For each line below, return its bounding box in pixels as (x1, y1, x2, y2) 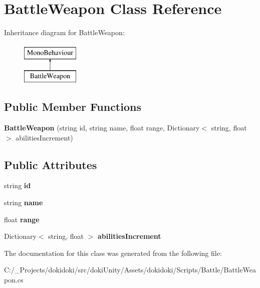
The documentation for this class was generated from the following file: (4, 247, 222, 258)
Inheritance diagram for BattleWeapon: (4, 27, 125, 38)
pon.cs (4, 274, 24, 285)
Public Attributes (4, 157, 97, 172)
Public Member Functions (4, 99, 141, 114)
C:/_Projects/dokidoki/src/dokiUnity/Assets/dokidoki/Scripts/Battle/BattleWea (4, 264, 256, 275)
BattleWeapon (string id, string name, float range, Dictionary (4, 122, 200, 133)
